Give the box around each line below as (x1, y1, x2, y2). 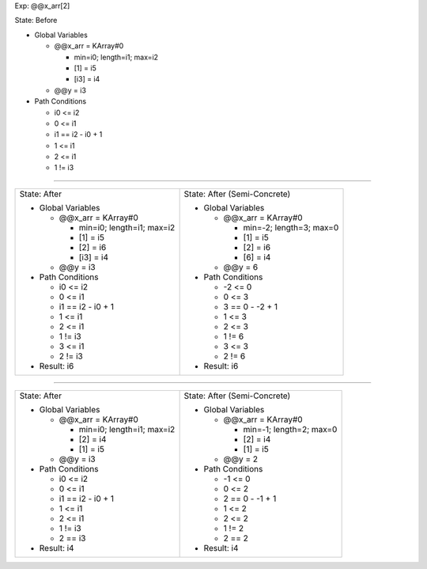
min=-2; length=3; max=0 (243, 222, 339, 233)
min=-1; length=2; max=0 (243, 423, 338, 434)
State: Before (14, 16, 58, 25)
